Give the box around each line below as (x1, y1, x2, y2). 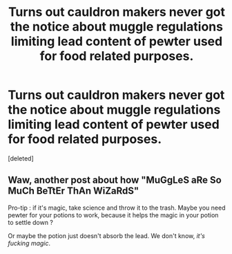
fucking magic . (8, 239, 51, 247)
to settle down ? (8, 218, 54, 226)
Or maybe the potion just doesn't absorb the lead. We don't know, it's (8, 231, 206, 239)
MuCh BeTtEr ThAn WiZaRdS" (8, 185, 139, 197)
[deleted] (8, 154, 34, 163)
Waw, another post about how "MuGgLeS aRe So (8, 174, 222, 186)
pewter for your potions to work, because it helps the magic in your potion (8, 210, 219, 219)
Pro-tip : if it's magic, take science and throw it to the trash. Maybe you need (8, 203, 226, 212)
